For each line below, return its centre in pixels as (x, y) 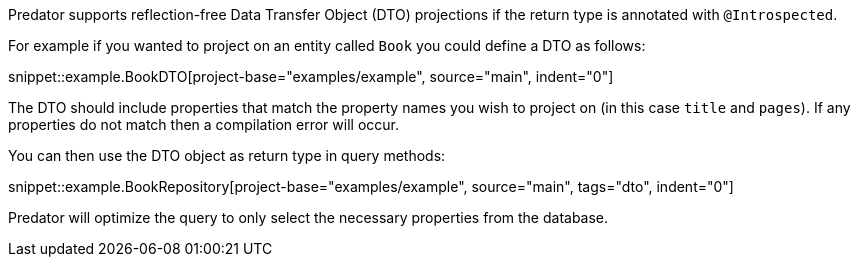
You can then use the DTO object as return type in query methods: (227, 155)
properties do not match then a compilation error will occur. (203, 124)
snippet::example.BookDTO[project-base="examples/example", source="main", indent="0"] (311, 76)
